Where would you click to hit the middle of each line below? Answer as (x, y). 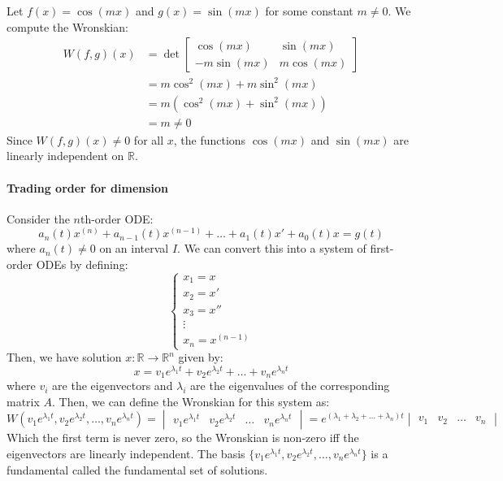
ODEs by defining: (82, 264)
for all (149, 139)
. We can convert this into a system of (272, 248)
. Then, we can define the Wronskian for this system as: (191, 401)
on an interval (134, 248)
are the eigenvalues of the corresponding (290, 386)
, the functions (210, 139)
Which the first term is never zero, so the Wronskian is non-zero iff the (183, 438)
